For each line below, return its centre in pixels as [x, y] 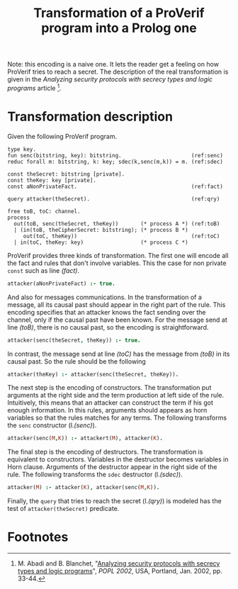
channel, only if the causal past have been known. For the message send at [118, 320]
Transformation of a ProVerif [119, 13]
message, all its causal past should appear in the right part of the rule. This [117, 304]
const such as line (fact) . [44, 270]
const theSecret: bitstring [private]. [66, 174]
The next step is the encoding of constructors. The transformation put [109, 388]
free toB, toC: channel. [44, 211]
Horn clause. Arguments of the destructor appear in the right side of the [112, 467]
